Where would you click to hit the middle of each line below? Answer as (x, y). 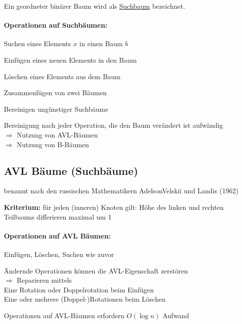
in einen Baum (101, 43)
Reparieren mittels (44, 280)
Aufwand (176, 315)
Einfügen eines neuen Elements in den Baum (70, 60)
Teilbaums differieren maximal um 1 (58, 216)
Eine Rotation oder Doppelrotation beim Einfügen (79, 289)
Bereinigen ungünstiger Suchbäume (56, 109)
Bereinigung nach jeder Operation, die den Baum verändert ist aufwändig (113, 125)
